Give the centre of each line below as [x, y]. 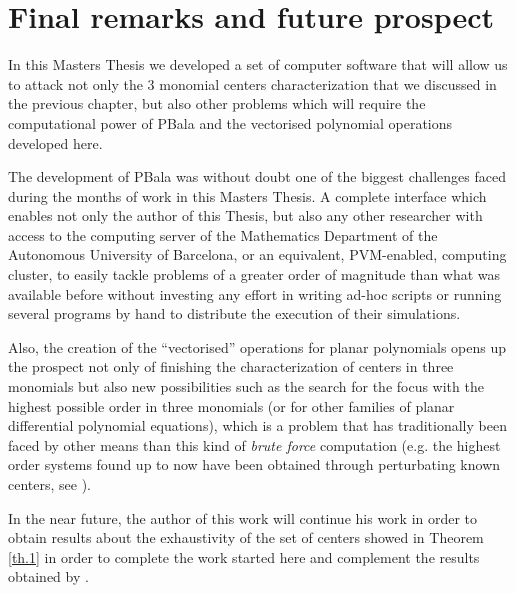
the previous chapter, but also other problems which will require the [217, 103]
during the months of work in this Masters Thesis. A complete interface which [247, 195]
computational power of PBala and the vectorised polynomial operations [230, 122]
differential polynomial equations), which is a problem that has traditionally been [257, 425]
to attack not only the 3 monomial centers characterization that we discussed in [252, 83]
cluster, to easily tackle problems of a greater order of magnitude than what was [254, 274]
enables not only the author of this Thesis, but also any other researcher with [245, 215]
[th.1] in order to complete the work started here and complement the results [244, 556]
